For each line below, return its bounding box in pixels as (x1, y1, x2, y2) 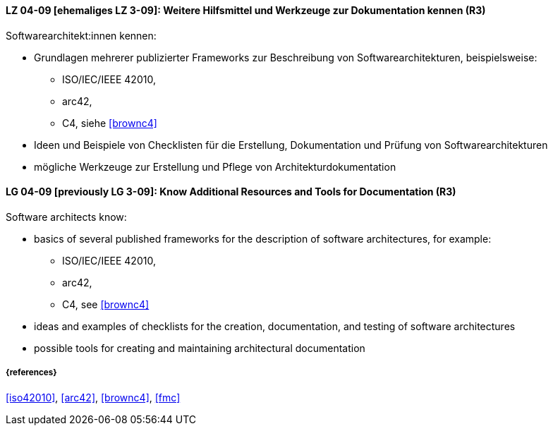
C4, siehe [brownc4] (62, 116, 157, 129)
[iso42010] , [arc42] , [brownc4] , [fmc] (6, 391, 181, 403)
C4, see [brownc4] (62, 298, 150, 310)
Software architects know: (6, 210, 127, 223)
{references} (6, 368, 57, 378)
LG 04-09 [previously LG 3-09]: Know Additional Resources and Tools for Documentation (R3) (6, 186, 456, 198)
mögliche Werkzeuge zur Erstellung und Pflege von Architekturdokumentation (34, 160, 396, 173)
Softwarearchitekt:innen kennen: (6, 29, 157, 42)
